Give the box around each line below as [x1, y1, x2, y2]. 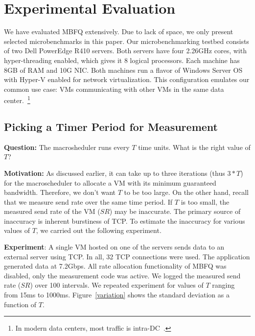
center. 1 [4, 94, 30, 105]
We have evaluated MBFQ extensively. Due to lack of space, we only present [4, 26, 233, 37]
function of [4, 299, 37, 309]
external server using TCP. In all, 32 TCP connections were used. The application [4, 251, 250, 261]
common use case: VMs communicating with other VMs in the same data [4, 84, 224, 94]
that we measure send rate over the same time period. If [4, 196, 173, 207]
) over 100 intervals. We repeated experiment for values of [30, 280, 204, 290]
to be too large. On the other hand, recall [124, 187, 249, 197]
